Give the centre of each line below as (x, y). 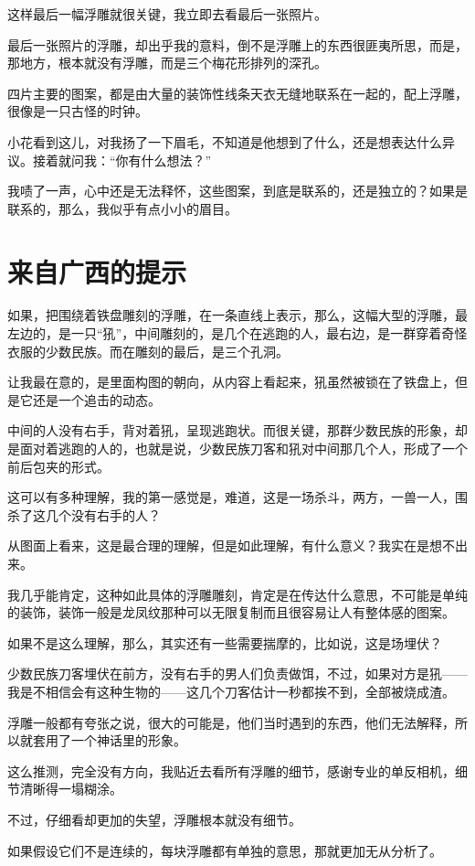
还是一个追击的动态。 (96, 399)
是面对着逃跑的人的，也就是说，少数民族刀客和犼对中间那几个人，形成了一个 (237, 449)
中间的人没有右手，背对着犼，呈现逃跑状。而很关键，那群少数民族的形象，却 (237, 430)
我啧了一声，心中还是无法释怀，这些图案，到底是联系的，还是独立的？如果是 (237, 191)
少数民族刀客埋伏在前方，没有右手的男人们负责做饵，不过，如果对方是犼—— (237, 674)
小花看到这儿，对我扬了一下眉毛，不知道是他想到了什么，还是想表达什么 (225, 141)
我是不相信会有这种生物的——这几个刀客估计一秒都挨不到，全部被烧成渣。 (231, 691)
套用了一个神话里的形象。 (109, 740)
